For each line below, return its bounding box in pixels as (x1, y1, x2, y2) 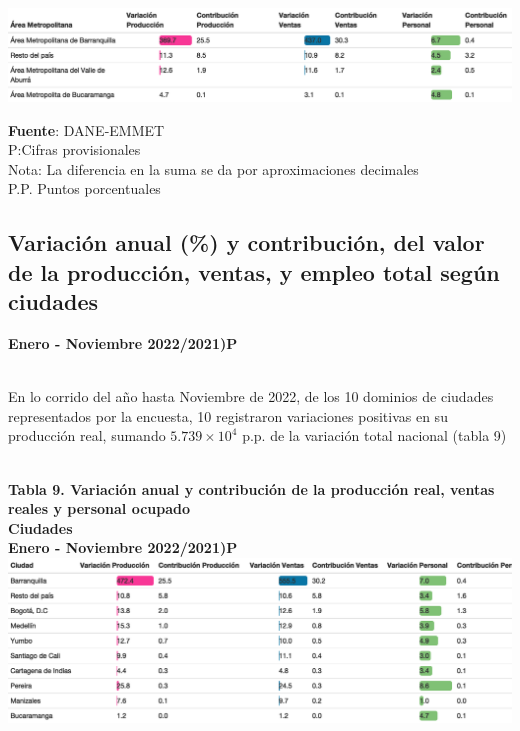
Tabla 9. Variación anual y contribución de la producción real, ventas (8, 478, 495, 499)
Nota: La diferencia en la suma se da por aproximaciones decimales (8, 158, 419, 179)
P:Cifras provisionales (8, 139, 141, 160)
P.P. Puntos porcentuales (8, 178, 161, 199)
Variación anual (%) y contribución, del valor (8, 227, 485, 258)
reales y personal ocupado (8, 498, 191, 519)
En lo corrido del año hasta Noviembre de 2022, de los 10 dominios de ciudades (8, 386, 494, 407)
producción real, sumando (8, 425, 166, 446)
